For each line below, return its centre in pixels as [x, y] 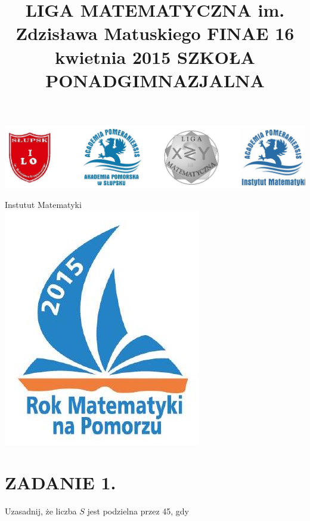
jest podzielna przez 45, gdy [138, 511]
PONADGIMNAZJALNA [155, 80]
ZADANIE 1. [61, 482]
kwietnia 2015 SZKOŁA [155, 56]
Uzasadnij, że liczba [41, 511]
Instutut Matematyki [43, 204]
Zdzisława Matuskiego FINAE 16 [155, 33]
